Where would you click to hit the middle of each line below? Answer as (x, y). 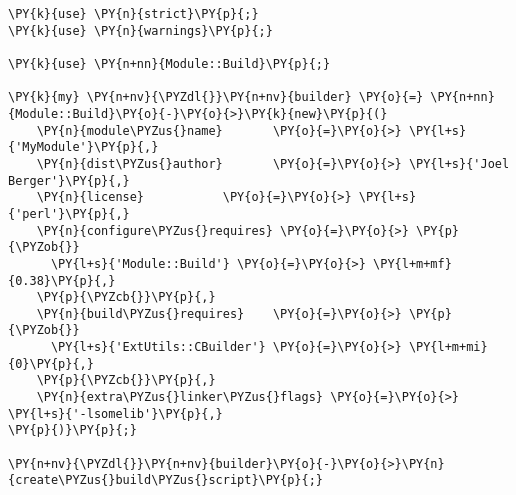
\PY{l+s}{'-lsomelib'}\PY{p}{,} (115, 413)
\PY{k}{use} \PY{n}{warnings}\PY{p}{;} (140, 30)
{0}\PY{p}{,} (51, 363)
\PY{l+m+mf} (412, 263)
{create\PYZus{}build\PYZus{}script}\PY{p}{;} (165, 480)
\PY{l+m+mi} (448, 347)
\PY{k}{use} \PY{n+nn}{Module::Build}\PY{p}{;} (169, 63)
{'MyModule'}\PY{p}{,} (83, 147)
